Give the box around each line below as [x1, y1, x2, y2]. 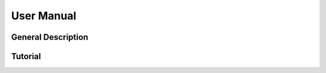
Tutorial [11, 51, 42, 62]
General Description [11, 32, 89, 42]
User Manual [11, 9, 77, 22]
